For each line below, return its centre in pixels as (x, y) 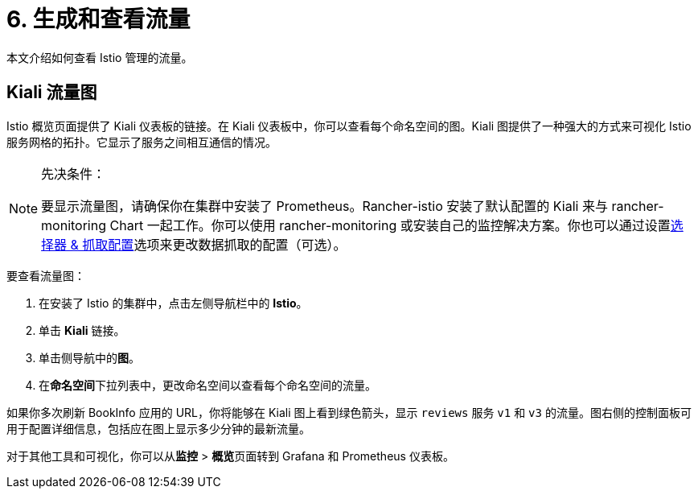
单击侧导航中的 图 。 (89, 357)
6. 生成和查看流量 (99, 19)
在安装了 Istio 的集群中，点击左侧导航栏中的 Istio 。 (173, 303)
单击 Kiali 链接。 (82, 330)
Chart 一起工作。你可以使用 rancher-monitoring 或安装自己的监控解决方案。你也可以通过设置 (390, 225)
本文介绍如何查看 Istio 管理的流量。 (100, 57)
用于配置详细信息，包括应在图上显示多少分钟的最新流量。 (158, 428)
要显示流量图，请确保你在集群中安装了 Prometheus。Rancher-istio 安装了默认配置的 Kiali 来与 (324, 206)
